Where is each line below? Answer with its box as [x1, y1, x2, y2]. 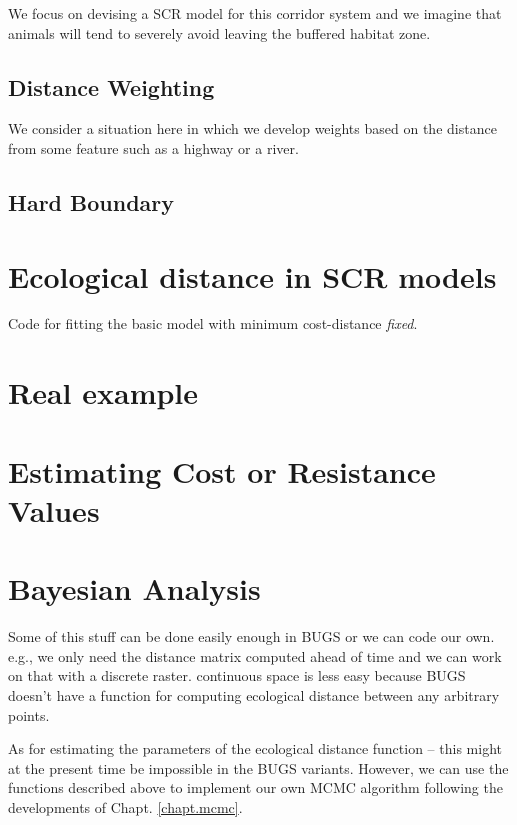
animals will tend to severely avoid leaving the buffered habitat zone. [8, 22, 431, 43]
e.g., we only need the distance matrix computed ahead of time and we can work [8, 645, 502, 666]
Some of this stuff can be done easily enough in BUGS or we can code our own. [8, 626, 495, 647]
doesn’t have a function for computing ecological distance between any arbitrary [8, 684, 500, 705]
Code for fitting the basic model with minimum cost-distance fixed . [8, 313, 418, 334]
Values [8, 489, 100, 530]
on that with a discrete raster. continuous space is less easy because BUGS [8, 665, 466, 686]
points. [8, 704, 50, 725]
